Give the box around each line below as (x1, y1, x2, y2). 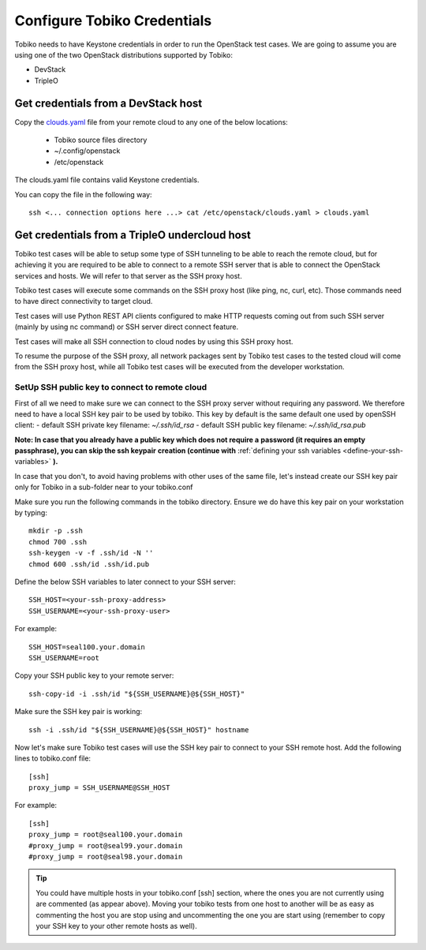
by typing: (14, 508, 47, 518)
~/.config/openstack (54, 146, 121, 155)
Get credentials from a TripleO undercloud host (14, 228, 252, 241)
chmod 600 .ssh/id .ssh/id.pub (28, 559, 150, 568)
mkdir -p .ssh (28, 526, 83, 536)
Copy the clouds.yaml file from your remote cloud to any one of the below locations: (14, 117, 288, 126)
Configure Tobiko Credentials (14, 12, 212, 29)
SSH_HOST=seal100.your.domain (28, 642, 146, 651)
